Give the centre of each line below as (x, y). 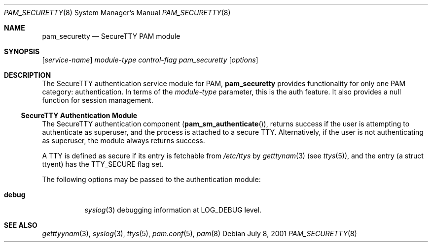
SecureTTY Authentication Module (79, 115)
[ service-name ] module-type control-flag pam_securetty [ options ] (150, 60)
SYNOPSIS (22, 51)
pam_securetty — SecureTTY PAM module (111, 36)
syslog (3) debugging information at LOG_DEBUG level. (173, 210)
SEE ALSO (21, 225)
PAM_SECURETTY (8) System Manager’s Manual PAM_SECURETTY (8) (117, 13)
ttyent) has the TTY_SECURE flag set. (103, 164)
